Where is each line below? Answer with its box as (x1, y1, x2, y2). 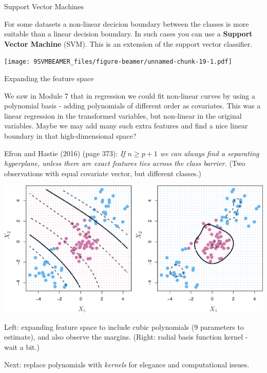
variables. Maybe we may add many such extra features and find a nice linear (4, 120, 248, 131)
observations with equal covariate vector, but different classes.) (4, 167, 201, 178)
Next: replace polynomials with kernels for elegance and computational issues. (4, 359, 250, 369)
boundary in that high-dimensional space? (4, 130, 137, 141)
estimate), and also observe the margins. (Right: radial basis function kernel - (4, 331, 248, 342)
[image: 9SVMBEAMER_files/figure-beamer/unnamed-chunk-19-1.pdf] (4, 58, 232, 66)
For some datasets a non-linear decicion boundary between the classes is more (4, 18, 249, 29)
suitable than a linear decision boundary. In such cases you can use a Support (4, 28, 253, 39)
